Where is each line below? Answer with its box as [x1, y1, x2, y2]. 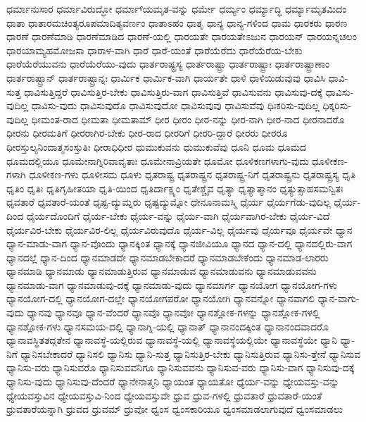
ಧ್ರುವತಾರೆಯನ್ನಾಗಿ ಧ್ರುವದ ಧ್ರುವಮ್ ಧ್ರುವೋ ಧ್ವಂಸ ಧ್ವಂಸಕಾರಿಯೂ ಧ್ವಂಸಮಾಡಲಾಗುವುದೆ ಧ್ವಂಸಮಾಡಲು [6, 402, 343, 416]
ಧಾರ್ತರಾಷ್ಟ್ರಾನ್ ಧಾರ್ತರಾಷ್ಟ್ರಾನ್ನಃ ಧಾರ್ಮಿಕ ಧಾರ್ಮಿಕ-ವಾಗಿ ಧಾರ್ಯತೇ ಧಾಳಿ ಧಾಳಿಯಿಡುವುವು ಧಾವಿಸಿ [6, 70, 326, 85]
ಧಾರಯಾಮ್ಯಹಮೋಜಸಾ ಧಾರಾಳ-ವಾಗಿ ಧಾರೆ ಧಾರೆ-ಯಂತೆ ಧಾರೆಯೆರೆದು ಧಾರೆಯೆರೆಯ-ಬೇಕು [6, 42, 303, 57]
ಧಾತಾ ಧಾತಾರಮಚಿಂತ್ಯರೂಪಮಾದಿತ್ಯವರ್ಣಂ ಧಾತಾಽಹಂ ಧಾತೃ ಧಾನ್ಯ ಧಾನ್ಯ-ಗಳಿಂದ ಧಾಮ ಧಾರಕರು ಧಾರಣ [6, 15, 348, 30]
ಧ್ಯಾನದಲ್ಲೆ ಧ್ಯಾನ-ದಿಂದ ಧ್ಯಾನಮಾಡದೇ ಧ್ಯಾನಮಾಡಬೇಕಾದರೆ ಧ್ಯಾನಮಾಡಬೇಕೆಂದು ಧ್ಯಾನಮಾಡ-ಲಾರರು [6, 249, 329, 264]
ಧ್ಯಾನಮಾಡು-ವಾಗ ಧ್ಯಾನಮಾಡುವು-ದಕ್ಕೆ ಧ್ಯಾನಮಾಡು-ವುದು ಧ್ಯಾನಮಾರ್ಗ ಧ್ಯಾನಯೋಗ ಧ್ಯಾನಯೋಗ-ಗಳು [6, 277, 337, 292]
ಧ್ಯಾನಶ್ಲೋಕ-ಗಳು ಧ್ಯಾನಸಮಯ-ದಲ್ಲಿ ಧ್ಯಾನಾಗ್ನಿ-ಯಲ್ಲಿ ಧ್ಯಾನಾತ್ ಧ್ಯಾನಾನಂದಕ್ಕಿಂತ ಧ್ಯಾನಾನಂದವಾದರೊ [6, 318, 329, 333]
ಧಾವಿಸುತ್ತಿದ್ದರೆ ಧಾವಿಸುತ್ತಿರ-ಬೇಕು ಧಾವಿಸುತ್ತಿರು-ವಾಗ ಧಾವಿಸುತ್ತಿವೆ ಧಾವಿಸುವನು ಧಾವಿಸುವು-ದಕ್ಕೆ [24, 84, 323, 99]
